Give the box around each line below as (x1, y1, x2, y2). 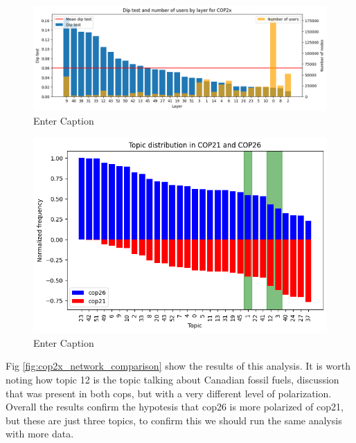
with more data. (6, 426, 74, 441)
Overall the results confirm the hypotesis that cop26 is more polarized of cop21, (6, 399, 344, 414)
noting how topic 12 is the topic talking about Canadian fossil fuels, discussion (6, 372, 339, 386)
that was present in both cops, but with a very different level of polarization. (6, 386, 332, 400)
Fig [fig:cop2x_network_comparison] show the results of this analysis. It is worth (6, 359, 350, 373)
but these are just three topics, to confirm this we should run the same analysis (6, 413, 342, 427)
